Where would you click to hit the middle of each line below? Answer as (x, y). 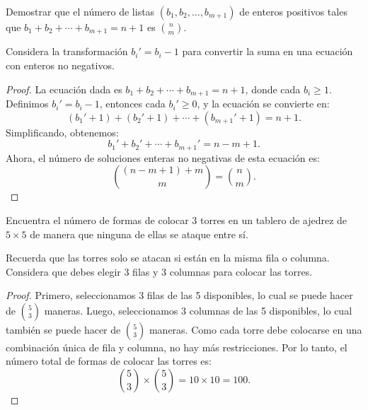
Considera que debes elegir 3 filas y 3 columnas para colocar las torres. (159, 271)
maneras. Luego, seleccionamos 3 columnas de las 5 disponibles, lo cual (198, 310)
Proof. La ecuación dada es (64, 89)
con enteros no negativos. (60, 65)
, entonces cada (132, 104)
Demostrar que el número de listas (80, 11)
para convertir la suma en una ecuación (268, 51)
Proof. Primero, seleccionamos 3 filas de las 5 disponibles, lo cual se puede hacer (179, 295)
